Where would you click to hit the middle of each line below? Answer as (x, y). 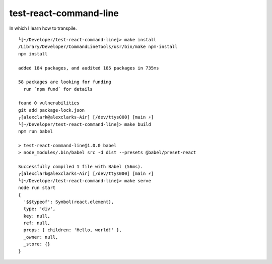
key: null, (37, 216)
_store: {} (37, 244)
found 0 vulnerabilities (49, 103)
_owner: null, (41, 237)
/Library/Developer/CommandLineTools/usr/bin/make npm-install (98, 47)
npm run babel (36, 131)
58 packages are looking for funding (65, 82)
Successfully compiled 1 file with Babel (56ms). (81, 167)
